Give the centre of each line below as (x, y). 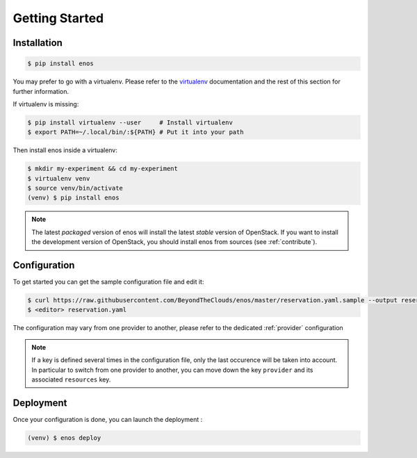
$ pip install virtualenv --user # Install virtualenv (130, 122)
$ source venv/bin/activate (75, 188)
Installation (38, 43)
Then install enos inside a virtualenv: (65, 150)
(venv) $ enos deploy (64, 437)
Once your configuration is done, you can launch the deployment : (108, 419)
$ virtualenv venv (59, 178)
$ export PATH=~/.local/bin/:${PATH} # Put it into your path (136, 132)
